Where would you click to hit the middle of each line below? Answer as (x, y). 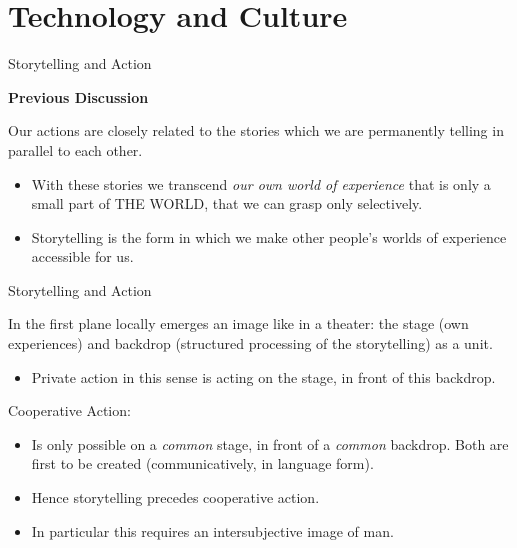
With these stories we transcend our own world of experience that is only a (261, 183)
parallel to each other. (75, 149)
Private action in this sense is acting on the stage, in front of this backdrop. (263, 376)
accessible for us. (82, 256)
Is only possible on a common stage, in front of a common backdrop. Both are (270, 443)
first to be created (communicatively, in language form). (202, 463)
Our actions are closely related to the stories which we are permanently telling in (256, 130)
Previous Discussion (78, 96)
